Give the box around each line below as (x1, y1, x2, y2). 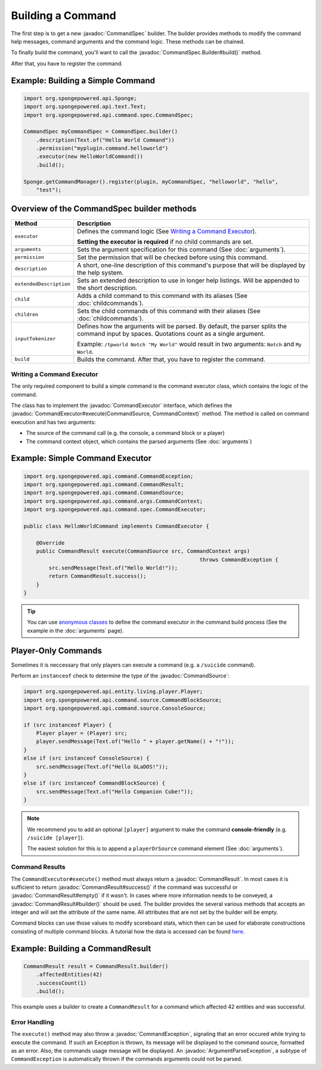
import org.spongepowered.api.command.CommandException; (23, 472, 194, 480)
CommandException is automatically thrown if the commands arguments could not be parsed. (11, 1055, 243, 1063)
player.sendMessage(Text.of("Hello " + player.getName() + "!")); (36, 738, 235, 745)
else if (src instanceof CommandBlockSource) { (23, 780, 165, 786)
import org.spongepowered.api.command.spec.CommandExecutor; (23, 506, 206, 513)
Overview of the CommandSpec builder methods (11, 204, 197, 214)
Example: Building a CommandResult (11, 943, 151, 953)
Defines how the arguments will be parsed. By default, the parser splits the (76, 322, 287, 330)
